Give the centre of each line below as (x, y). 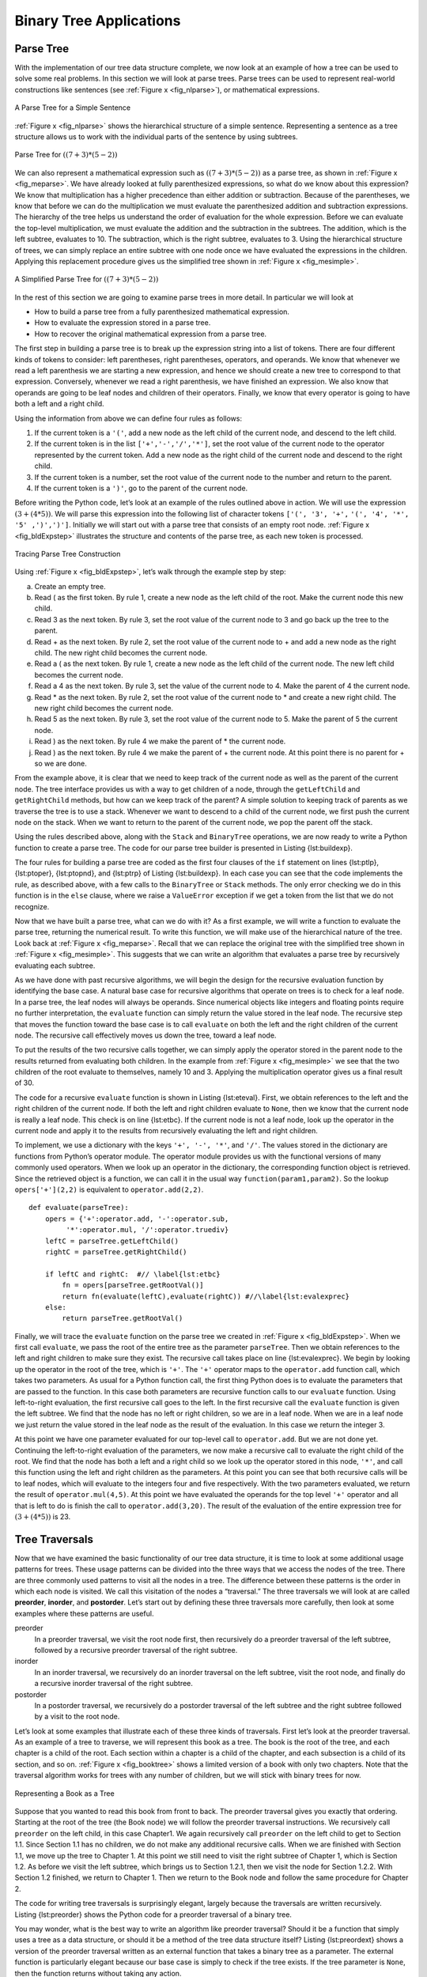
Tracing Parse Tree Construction (68, 554)
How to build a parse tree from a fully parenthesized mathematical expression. (162, 312)
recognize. (32, 906)
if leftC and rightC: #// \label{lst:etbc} (132, 1274)
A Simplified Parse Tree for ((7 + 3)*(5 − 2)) (87, 279)
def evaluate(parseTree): (79, 1208)
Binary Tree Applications (98, 21)
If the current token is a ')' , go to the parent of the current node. (141, 488)
